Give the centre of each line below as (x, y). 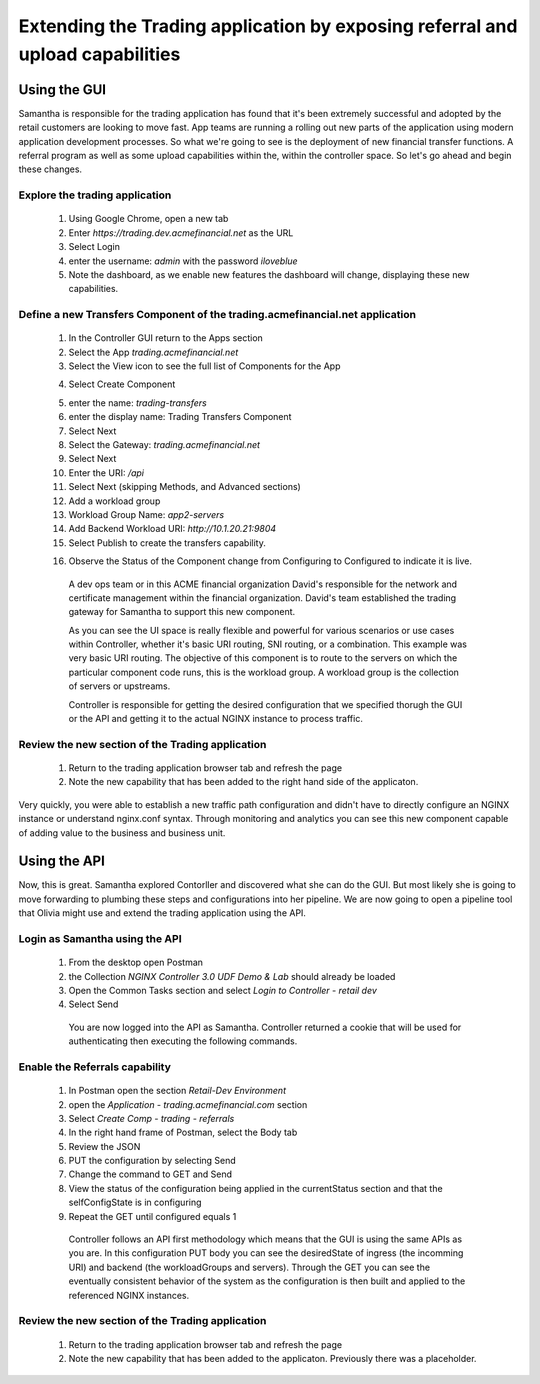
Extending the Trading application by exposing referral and (268, 26)
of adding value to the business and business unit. (122, 832)
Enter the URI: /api (106, 472)
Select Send (93, 1004)
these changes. (50, 169)
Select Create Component (122, 384)
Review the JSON (104, 1146)
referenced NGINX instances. (129, 1295)
